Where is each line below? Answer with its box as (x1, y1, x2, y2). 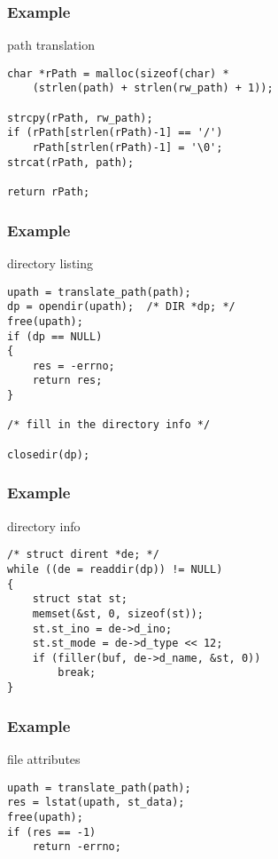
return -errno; (32, 840, 121, 854)
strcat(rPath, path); (7, 155, 135, 169)
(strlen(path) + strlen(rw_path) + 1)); (32, 82, 274, 95)
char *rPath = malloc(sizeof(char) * (7, 67, 229, 80)
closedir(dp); (7, 448, 90, 461)
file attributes (7, 750, 81, 768)
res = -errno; (32, 359, 115, 372)
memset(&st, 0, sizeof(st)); (32, 607, 204, 620)
